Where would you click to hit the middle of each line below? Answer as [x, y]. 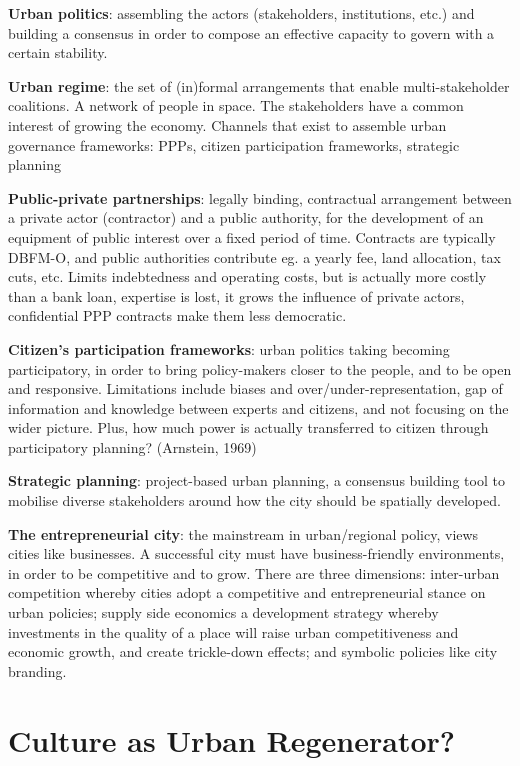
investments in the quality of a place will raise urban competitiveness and [233, 631]
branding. [37, 670]
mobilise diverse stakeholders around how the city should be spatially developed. [254, 500]
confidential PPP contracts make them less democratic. [177, 315]
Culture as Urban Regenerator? [231, 739]
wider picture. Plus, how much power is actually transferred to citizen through [248, 427]
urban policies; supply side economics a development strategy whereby [223, 612]
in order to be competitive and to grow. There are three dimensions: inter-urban [254, 572]
